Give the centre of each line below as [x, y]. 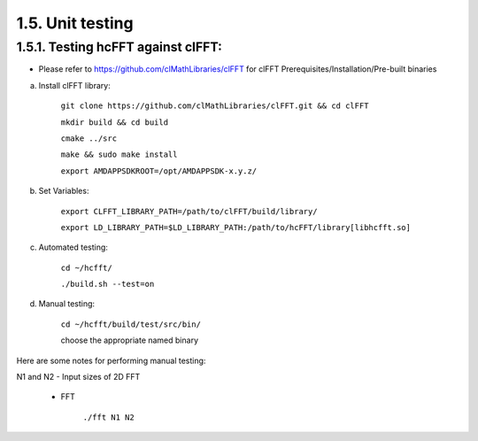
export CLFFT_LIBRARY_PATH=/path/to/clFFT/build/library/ [189, 211]
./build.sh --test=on [108, 284]
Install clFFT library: [74, 85]
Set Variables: [64, 191]
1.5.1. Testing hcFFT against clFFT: [119, 47]
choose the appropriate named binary [130, 340]
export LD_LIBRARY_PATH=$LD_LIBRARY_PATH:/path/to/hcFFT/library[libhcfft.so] [236, 227]
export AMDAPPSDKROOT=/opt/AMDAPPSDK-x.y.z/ [159, 171]
